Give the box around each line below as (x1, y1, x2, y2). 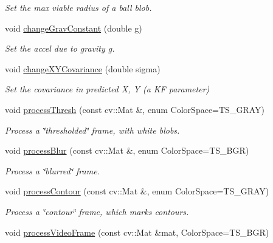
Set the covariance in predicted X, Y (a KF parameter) (5, 83, 210, 95)
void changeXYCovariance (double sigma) (5, 62, 161, 75)
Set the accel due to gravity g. (5, 42, 115, 55)
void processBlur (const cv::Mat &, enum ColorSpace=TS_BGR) (5, 144, 249, 157)
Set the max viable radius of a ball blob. (5, 1, 152, 13)
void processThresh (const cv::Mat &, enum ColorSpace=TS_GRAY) (5, 103, 264, 115)
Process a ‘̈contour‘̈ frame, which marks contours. (5, 205, 189, 217)
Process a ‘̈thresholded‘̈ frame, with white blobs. (5, 123, 180, 136)
